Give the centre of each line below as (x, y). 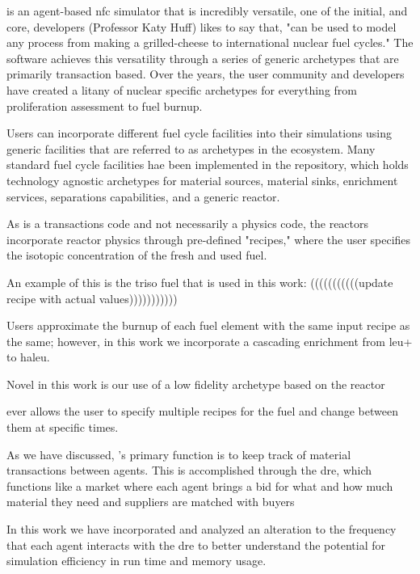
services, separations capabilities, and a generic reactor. (143, 196)
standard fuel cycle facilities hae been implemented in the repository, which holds (208, 165)
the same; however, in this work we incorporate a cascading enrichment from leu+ (210, 341)
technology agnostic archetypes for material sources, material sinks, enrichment (202, 180)
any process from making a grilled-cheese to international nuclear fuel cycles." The (210, 42)
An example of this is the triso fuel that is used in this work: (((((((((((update (200, 282)
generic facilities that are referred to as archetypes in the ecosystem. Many (191, 148)
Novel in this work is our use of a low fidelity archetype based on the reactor (196, 384)
